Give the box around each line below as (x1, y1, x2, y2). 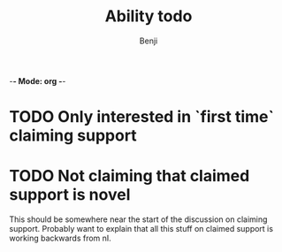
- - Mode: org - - (9, 75, 66, 86)
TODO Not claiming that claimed (9, 166, 250, 187)
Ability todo (104, 6, 193, 27)
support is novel (9, 185, 131, 205)
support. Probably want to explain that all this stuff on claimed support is (9, 224, 274, 234)
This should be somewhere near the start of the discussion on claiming (9, 214, 268, 225)
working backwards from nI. (9, 233, 112, 244)
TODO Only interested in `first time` (9, 107, 274, 127)
